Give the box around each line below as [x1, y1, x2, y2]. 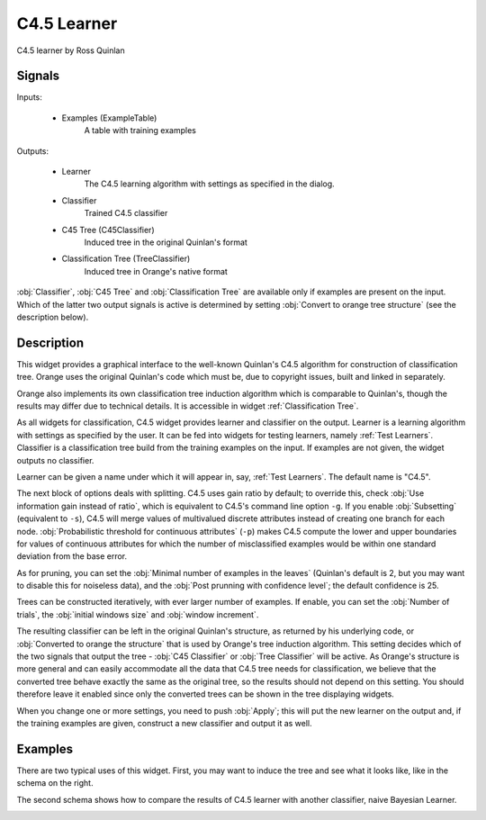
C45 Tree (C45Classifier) [61, 224, 155, 235]
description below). [16, 311, 89, 322]
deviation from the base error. [16, 551, 128, 562]
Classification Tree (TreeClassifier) [61, 253, 191, 265]
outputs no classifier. [16, 455, 94, 465]
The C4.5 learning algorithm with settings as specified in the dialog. [84, 178, 335, 189]
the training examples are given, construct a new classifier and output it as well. [16, 717, 312, 728]
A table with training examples [84, 125, 197, 136]
